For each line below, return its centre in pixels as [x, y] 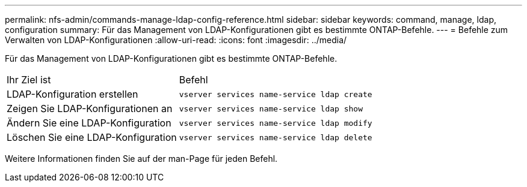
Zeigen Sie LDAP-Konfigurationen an [90, 108]
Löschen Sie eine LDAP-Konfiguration [92, 137]
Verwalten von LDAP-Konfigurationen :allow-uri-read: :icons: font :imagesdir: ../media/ [176, 40]
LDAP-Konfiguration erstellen [72, 94]
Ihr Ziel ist [29, 80]
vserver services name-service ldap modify [276, 123]
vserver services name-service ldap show [271, 108]
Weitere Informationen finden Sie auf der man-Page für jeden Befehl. [141, 159]
